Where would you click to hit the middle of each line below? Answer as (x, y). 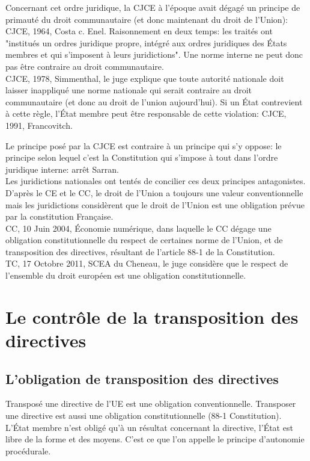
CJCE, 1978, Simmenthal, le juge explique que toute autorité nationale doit (145, 78)
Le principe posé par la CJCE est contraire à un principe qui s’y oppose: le (144, 145)
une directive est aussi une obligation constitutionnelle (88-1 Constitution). (144, 416)
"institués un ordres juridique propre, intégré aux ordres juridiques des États (146, 42)
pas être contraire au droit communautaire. (85, 66)
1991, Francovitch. (39, 125)
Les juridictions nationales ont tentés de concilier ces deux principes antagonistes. (156, 181)
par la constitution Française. (59, 216)
